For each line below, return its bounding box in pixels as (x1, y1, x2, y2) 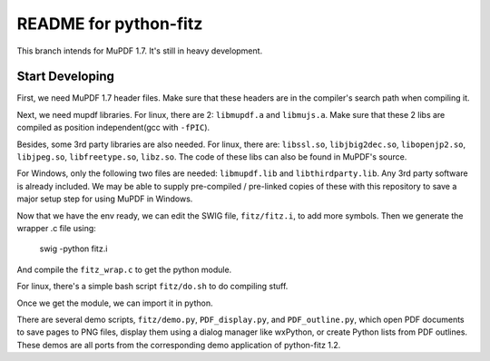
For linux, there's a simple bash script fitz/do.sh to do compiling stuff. (16, 281, 289, 292)
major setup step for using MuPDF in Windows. (16, 193, 193, 204)
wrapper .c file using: (16, 222, 97, 233)
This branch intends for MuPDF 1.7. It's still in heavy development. (16, 45, 263, 56)
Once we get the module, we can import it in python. (16, 298, 213, 308)
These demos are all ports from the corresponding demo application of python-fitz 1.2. (16, 339, 341, 350)
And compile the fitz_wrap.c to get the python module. (16, 264, 232, 275)
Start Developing (16, 69, 115, 84)
